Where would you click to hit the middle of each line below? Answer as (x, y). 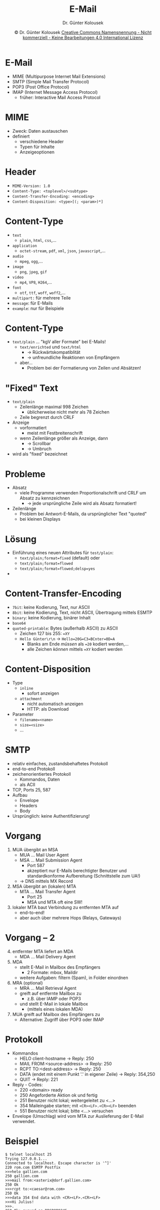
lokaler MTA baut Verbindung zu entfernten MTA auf (65, 907)
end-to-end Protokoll (34, 769)
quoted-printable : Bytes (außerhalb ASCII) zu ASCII (65, 628)
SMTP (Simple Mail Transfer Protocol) (51, 81)
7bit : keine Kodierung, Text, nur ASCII (51, 607)
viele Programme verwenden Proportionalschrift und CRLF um (83, 493)
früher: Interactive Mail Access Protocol (60, 97)
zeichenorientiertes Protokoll (41, 774)
